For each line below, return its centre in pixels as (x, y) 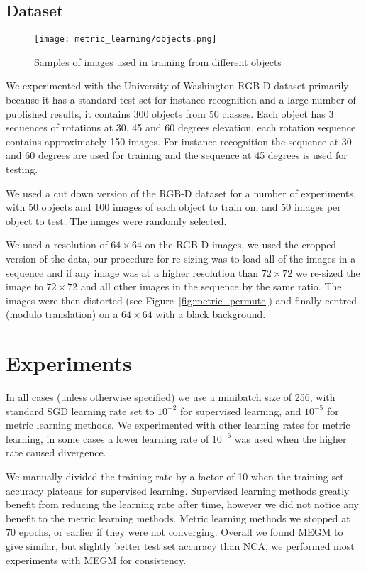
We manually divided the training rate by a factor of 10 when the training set (175, 477)
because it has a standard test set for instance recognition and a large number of (181, 100)
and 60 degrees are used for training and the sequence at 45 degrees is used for (177, 155)
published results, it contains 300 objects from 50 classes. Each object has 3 (170, 113)
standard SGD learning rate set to (80, 411)
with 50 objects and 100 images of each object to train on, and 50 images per (173, 207)
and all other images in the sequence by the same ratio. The (211, 286)
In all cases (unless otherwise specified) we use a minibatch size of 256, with (171, 397)
